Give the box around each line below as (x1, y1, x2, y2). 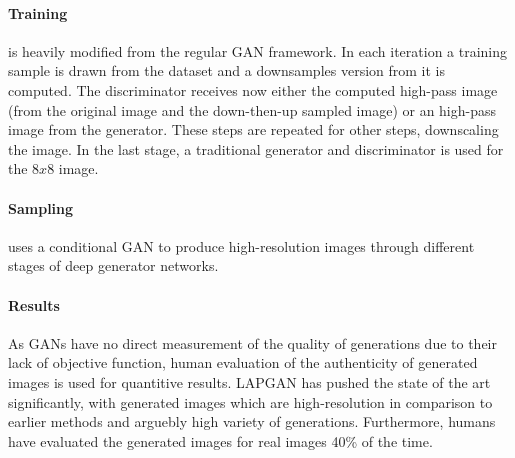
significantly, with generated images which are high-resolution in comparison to (8, 391, 493, 412)
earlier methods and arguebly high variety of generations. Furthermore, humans (8, 411, 496, 432)
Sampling (8, 197, 74, 218)
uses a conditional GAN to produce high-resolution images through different (8, 235, 475, 256)
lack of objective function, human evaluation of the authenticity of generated (8, 352, 478, 373)
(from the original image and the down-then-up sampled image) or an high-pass (8, 99, 497, 120)
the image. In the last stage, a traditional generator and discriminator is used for (8, 138, 504, 159)
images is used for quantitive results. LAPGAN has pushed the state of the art (8, 371, 491, 392)
